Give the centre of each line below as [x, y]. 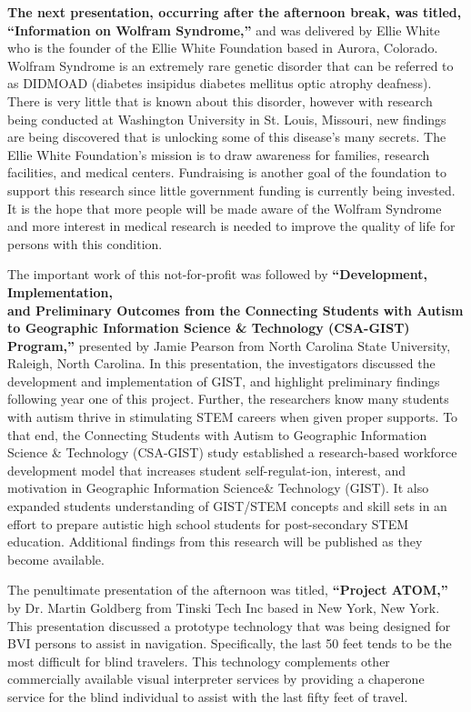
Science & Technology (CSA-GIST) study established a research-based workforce [232, 452]
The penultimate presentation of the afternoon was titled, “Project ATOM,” [228, 590]
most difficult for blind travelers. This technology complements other [199, 661]
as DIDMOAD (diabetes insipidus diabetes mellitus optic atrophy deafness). [220, 83]
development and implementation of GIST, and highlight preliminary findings [224, 381]
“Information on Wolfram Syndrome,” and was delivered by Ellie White [224, 30]
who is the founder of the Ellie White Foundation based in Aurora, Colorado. [223, 48]
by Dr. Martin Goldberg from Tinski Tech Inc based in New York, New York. [224, 607]
